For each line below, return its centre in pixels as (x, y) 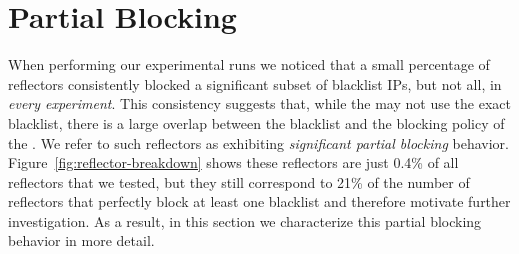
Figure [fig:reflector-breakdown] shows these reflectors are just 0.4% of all (233, 162)
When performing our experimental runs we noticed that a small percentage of (249, 64)
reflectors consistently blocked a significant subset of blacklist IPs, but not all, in (255, 83)
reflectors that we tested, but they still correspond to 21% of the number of (239, 181)
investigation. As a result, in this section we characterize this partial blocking (245, 220)
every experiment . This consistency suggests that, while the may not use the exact (259, 103)
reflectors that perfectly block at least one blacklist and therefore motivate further (259, 201)
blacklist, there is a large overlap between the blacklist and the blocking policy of (256, 122)
